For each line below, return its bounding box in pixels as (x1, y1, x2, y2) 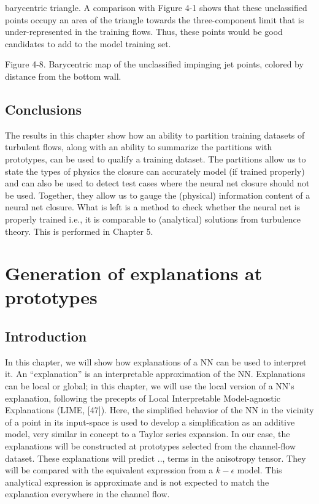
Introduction (5, 327, 87, 346)
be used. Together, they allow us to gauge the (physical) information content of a (5, 188, 310, 201)
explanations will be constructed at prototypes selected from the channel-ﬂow (5, 440, 296, 452)
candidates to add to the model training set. (5, 37, 171, 50)
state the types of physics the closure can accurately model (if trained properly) (5, 164, 305, 177)
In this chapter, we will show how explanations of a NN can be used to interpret (5, 355, 307, 368)
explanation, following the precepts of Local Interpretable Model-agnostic (5, 391, 280, 404)
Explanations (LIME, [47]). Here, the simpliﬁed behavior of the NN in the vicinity (5, 403, 314, 416)
